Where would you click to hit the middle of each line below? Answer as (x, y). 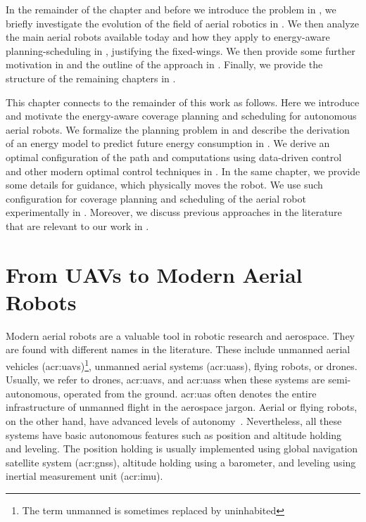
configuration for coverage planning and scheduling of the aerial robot (156, 198)
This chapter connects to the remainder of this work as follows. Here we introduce (183, 102)
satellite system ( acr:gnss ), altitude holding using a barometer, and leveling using (181, 462)
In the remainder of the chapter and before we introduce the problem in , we (171, 9)
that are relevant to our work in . (77, 225)
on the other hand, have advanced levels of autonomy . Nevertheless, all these (174, 421)
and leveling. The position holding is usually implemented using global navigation (182, 448)
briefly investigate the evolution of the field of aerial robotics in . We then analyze (182, 23)
